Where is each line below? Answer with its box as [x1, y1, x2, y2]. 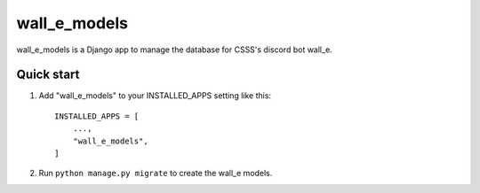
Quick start [16, 67, 80, 82]
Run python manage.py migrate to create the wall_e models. [38, 168, 273, 179]
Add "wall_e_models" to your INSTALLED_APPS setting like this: [38, 90, 271, 101]
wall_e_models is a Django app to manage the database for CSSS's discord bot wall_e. [16, 44, 332, 55]
